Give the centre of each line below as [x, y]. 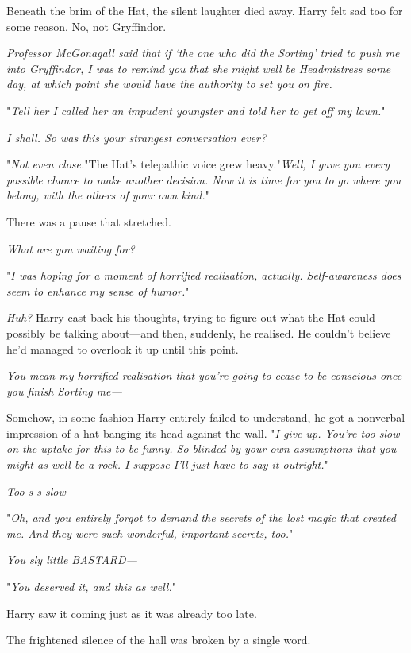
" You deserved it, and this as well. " [91, 587]
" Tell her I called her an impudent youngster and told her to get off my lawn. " [196, 110]
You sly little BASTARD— [72, 560]
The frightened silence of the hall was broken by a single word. [159, 640]
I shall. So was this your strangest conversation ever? [136, 137]
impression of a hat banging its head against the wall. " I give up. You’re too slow [203, 433]
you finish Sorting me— [64, 390]
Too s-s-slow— [42, 491]
